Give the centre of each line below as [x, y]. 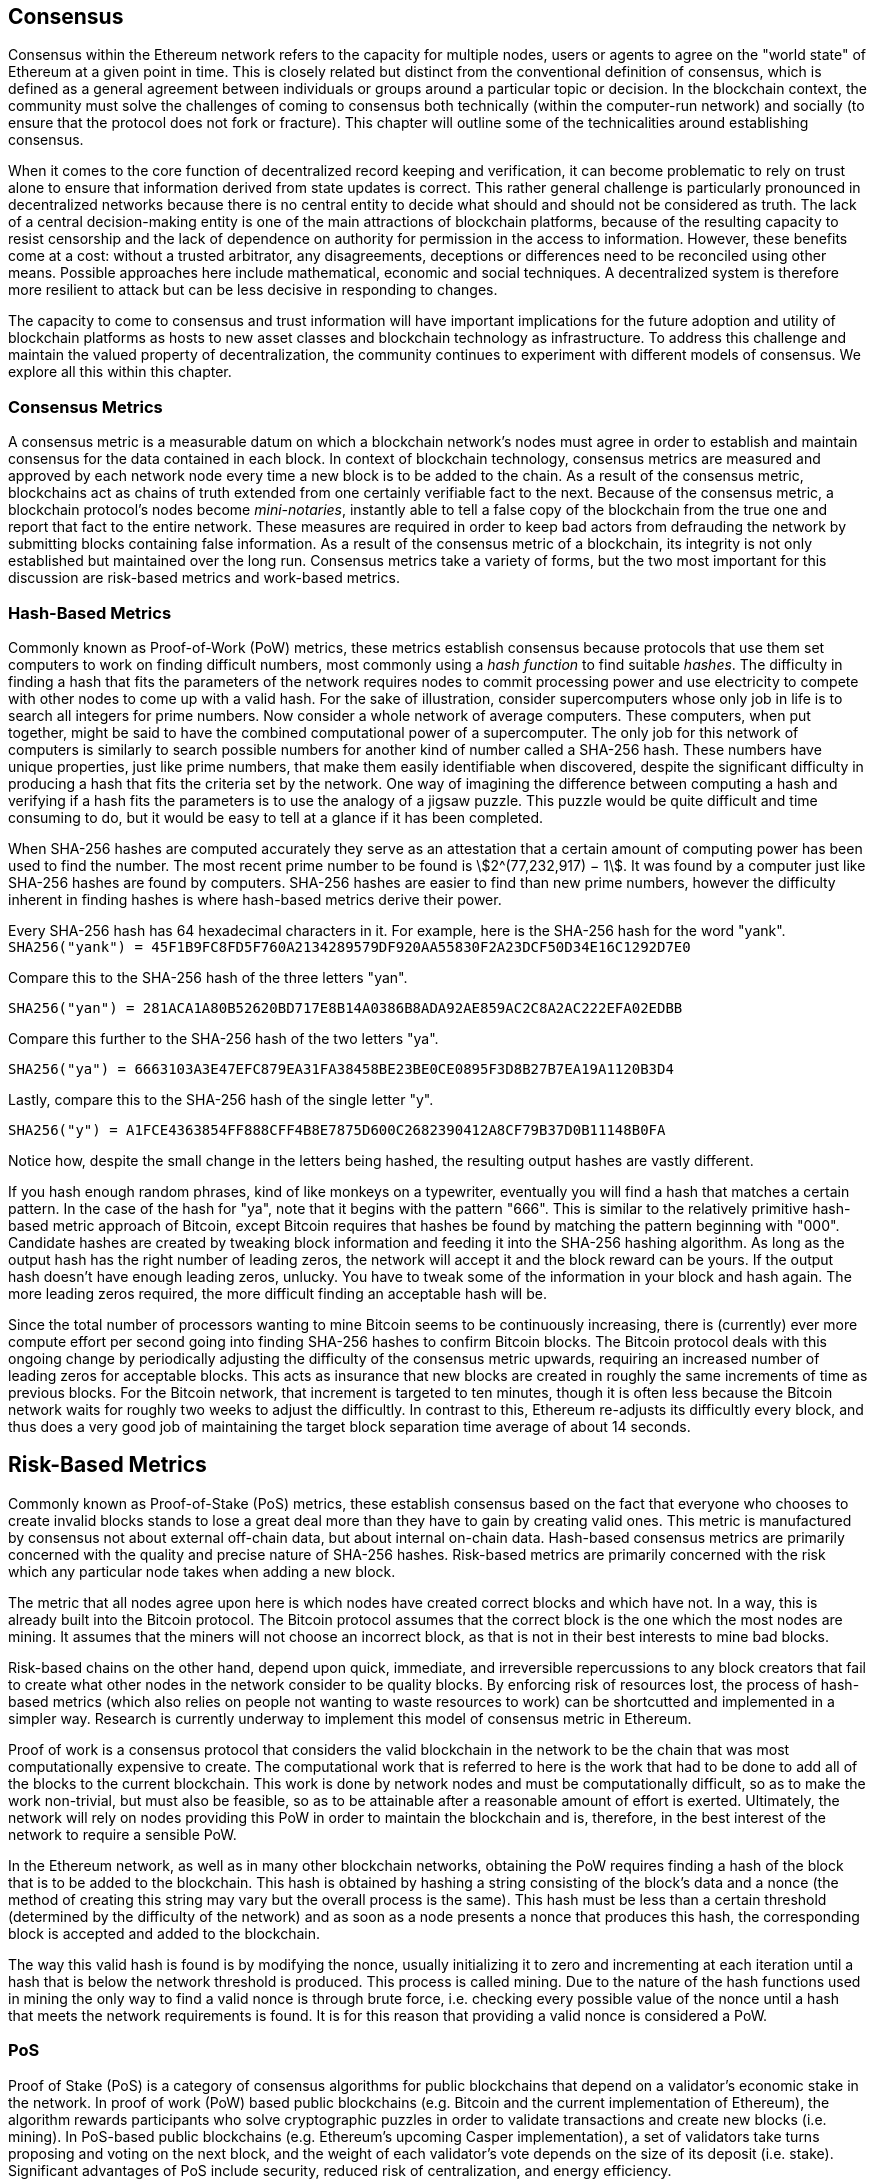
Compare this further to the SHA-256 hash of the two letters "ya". [223, 1038]
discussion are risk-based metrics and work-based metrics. [204, 578]
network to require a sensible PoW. [122, 1834]
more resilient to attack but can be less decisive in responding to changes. [253, 290]
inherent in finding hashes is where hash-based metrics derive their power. [255, 899]
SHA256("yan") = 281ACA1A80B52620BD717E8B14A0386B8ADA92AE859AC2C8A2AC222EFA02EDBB [345, 1007]
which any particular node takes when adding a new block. [202, 1571]
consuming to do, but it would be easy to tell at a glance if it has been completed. [276, 817]
